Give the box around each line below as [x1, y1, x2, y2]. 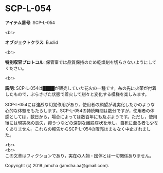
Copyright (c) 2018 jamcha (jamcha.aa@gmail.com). [5, 162, 109, 168]
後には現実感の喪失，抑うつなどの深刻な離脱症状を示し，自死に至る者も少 [5, 120, 154, 126]
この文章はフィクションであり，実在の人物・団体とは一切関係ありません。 [5, 153, 154, 158]
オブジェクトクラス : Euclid [5, 39, 58, 45]
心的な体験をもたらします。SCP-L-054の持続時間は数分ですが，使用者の [5, 108, 151, 114]
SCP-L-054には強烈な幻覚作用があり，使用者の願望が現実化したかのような [5, 101, 155, 107]
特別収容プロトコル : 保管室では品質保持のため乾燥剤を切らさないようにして [5, 59, 157, 65]
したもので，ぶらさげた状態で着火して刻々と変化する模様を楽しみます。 [5, 91, 149, 97]
